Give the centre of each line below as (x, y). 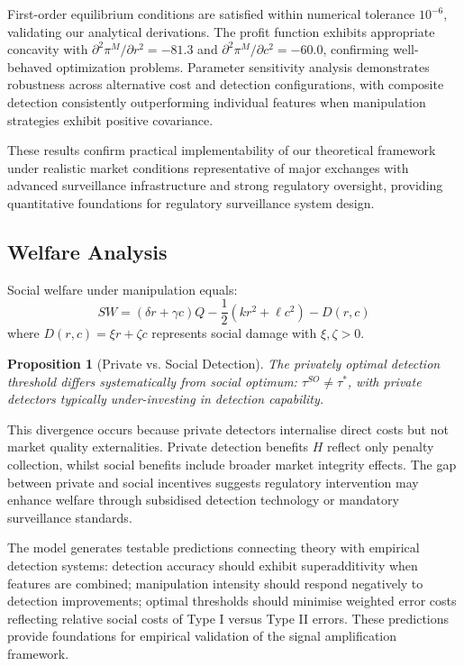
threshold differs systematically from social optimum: (152, 381)
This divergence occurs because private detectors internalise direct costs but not (228, 429)
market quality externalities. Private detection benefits (158, 447)
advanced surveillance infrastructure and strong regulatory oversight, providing (225, 185)
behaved (30, 66)
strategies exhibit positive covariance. (110, 119)
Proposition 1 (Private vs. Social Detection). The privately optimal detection (224, 363)
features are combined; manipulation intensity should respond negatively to (215, 583)
